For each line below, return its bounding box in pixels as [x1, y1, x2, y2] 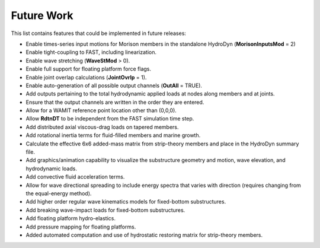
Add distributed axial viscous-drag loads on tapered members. [25, 123, 179, 131]
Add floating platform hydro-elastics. [25, 215, 116, 222]
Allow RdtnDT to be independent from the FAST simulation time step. [25, 115, 194, 122]
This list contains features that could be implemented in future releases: [11, 30, 187, 37]
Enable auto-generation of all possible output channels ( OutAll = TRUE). [25, 82, 203, 89]
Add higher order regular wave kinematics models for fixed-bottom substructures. [25, 198, 226, 205]
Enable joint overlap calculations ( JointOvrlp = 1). [25, 74, 147, 81]
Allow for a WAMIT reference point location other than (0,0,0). [25, 107, 177, 114]
